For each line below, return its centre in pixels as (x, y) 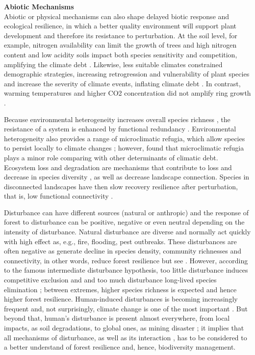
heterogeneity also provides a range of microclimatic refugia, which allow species (125, 138)
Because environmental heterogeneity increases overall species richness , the (117, 119)
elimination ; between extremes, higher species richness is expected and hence (120, 289)
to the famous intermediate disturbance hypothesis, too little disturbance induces (126, 270)
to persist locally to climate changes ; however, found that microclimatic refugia (124, 148)
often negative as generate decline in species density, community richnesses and (123, 251)
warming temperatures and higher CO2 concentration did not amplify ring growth (127, 93)
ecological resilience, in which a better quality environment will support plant (120, 26)
